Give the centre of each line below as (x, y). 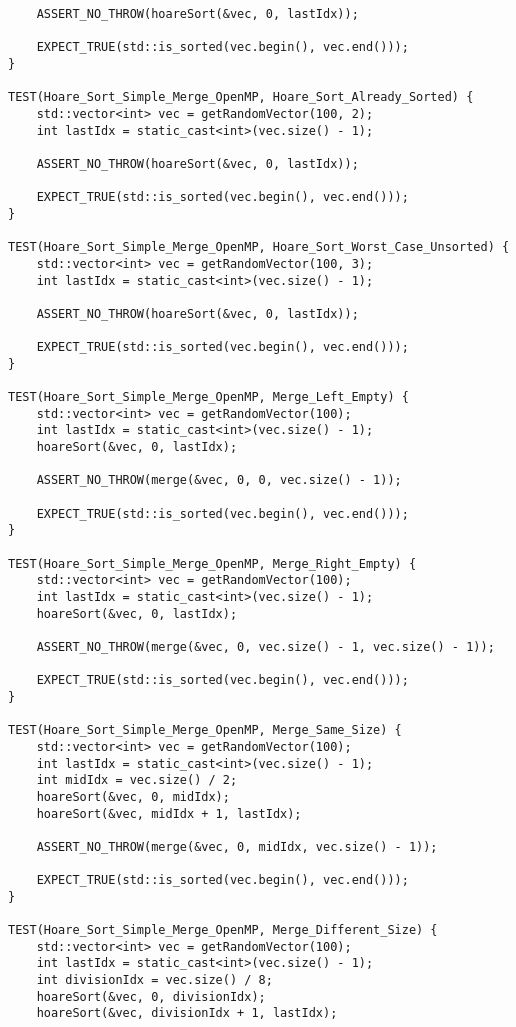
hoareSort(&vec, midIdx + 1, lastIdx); (169, 813)
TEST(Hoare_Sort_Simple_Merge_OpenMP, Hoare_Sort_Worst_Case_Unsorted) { (259, 247)
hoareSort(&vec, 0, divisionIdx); (151, 996)
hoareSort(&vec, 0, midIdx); (133, 796)
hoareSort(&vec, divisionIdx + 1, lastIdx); (187, 1013)
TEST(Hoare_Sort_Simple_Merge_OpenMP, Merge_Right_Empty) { (212, 563)
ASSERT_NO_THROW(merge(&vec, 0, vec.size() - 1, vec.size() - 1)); (265, 646)
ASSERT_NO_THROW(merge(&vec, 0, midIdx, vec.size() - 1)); (237, 846)
